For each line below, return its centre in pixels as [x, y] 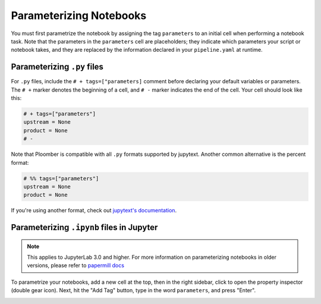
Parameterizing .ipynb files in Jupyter [84, 228]
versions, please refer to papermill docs [76, 265]
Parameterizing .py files [57, 67]
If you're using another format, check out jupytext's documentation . [94, 211]
